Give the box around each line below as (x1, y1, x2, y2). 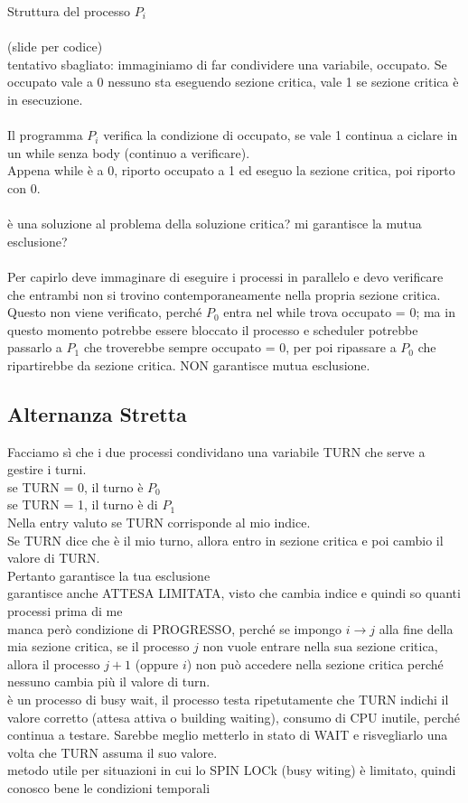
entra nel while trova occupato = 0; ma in (223, 303, 455, 322)
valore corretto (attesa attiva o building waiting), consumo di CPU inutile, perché (7, 707, 461, 726)
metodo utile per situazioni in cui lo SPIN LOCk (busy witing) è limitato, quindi (7, 761, 456, 780)
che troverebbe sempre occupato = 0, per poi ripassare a (83, 338, 397, 357)
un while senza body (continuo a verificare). (7, 143, 250, 162)
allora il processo (7, 654, 100, 673)
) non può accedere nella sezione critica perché (186, 654, 444, 673)
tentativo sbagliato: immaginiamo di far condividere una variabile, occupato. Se (7, 54, 447, 73)
